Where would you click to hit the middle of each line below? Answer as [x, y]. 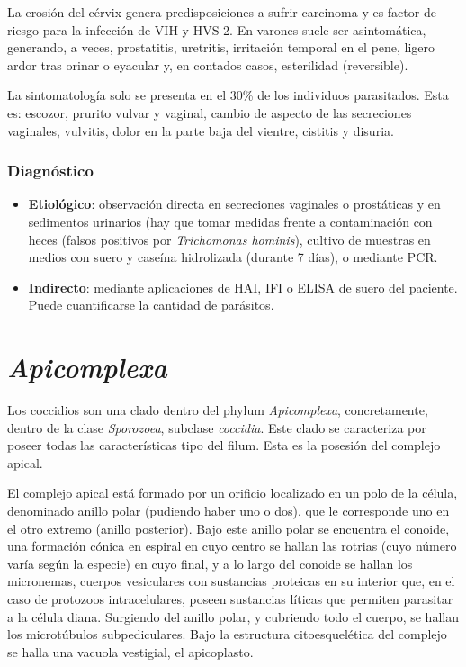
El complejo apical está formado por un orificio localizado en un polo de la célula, [233, 493]
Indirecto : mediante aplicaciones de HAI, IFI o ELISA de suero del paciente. [243, 287]
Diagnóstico [50, 171]
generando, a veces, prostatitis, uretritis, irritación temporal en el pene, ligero [221, 47]
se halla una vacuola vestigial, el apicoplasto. [130, 651]
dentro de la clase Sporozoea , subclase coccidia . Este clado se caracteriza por [217, 427]
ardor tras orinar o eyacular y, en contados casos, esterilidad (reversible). [208, 64]
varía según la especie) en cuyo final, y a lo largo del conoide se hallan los [210, 563]
